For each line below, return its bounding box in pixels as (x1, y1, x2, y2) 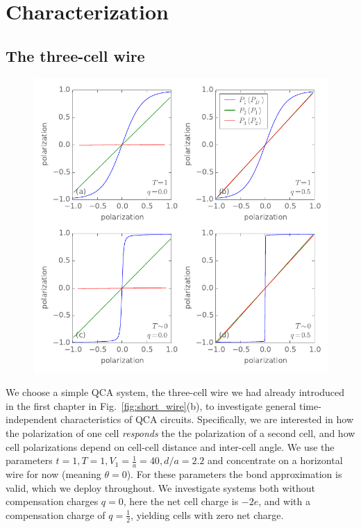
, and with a (258, 494, 310, 509)
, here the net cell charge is (123, 494, 239, 509)
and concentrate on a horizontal (208, 453, 343, 468)
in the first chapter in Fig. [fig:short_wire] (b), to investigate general (6, 398, 296, 413)
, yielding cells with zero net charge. (131, 507, 284, 522)
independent (6, 412, 58, 427)
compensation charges (6, 494, 99, 509)
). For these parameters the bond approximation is (126, 466, 342, 481)
